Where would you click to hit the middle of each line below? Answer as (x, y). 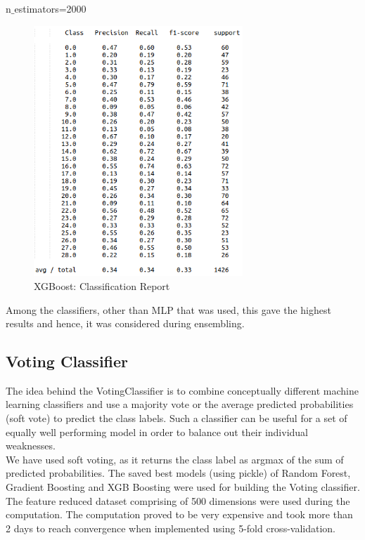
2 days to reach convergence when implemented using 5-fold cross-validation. (171, 528)
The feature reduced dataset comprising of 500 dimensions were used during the (178, 500)
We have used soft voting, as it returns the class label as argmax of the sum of (175, 459)
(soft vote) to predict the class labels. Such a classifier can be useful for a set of (177, 418)
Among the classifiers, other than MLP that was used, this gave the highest (168, 309)
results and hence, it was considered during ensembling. (125, 323)
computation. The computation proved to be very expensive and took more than (179, 514)
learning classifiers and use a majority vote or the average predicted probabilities (180, 404)
